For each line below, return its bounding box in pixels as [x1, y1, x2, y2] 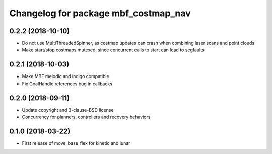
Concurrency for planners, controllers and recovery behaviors [22, 114, 151, 120]
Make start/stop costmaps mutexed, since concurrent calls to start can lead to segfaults [22, 47, 205, 53]
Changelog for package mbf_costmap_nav [9, 8, 191, 19]
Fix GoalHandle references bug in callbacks [22, 81, 113, 87]
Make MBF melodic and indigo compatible [22, 73, 109, 80]
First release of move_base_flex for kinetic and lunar [22, 140, 130, 146]
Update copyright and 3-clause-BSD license [22, 107, 114, 113]
